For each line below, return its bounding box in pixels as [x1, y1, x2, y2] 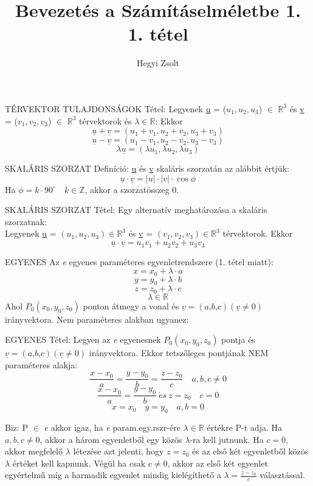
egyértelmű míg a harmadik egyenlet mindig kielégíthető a [5, 468, 221, 481]
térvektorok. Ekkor [222, 227, 293, 240]
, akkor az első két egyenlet [167, 456, 268, 469]
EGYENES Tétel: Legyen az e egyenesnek [5, 333, 161, 346]
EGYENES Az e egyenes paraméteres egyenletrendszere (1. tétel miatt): [5, 255, 273, 268]
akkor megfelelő [5, 445, 63, 457]
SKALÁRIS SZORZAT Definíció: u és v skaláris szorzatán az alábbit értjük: [5, 162, 289, 175]
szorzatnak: [5, 215, 47, 228]
